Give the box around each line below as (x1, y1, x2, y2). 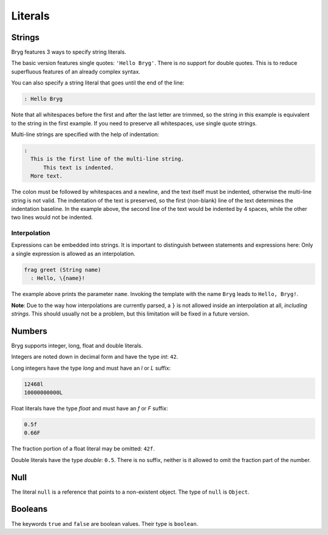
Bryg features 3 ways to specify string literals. (11, 49, 127, 56)
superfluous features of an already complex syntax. (11, 67, 141, 75)
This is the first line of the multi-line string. (30, 156, 185, 162)
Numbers (11, 326, 48, 336)
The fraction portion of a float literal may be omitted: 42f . (11, 445, 155, 452)
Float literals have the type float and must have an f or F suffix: (11, 405, 168, 412)
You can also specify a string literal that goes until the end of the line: (11, 79, 185, 86)
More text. (30, 173, 63, 179)
